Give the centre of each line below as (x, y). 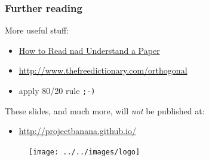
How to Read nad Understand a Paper (89, 50)
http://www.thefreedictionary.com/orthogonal (103, 70)
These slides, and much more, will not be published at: (105, 110)
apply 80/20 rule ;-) (57, 90)
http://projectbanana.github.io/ (77, 131)
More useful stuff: (37, 30)
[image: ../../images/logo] (84, 152)
